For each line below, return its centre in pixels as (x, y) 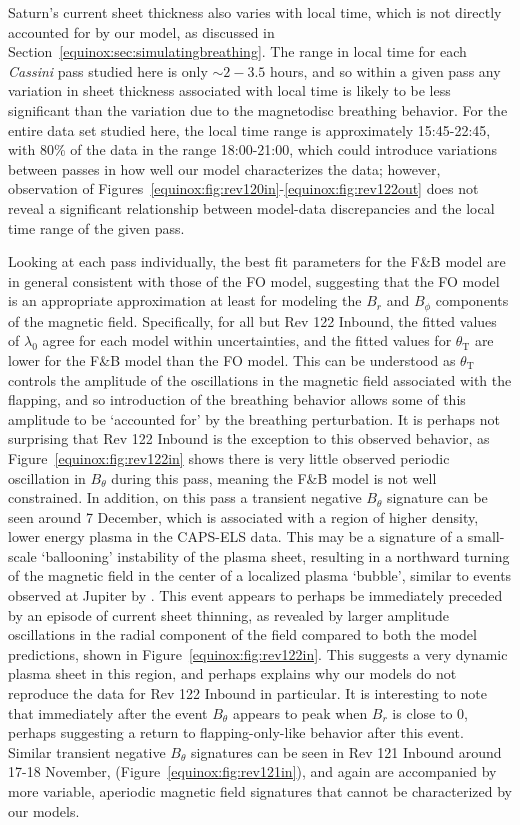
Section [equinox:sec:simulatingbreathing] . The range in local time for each (237, 51)
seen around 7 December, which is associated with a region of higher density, (243, 516)
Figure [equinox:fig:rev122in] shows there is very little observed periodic (229, 457)
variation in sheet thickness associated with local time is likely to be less (229, 90)
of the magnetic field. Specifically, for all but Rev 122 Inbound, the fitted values (252, 320)
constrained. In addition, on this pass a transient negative (185, 497)
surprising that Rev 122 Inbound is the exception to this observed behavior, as (249, 438)
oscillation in (47, 477)
